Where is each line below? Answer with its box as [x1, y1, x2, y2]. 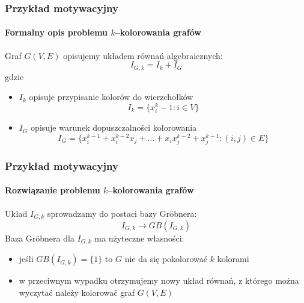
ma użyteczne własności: [94, 232, 184, 245]
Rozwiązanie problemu [5, 184, 100, 196]
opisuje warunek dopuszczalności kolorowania [31, 121, 197, 134]
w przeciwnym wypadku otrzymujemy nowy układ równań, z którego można [19, 274, 299, 287]
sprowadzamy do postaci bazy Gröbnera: [47, 207, 197, 219]
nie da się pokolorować [124, 252, 208, 265]
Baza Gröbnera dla [5, 232, 74, 245]
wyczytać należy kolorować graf [19, 286, 135, 299]
